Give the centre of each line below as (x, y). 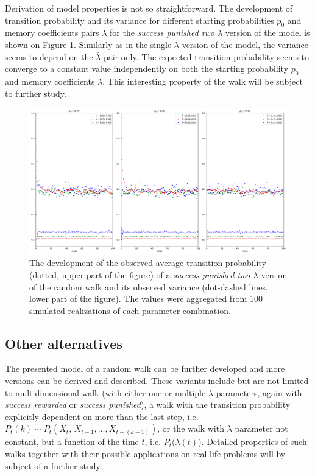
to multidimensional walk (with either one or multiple (105, 392)
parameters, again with (259, 392)
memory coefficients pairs (52, 33)
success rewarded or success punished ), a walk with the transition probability (148, 404)
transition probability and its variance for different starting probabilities (140, 20)
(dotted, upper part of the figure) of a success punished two (140, 274)
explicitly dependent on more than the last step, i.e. (102, 416)
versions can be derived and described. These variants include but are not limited (157, 381)
